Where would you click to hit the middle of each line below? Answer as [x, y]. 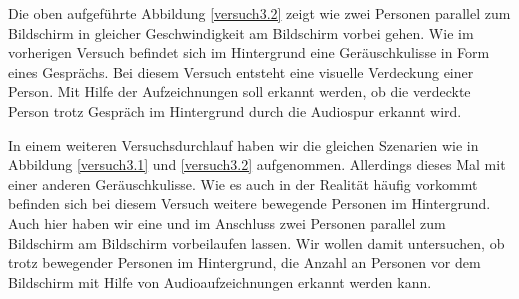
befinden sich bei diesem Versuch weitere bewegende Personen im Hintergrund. [249, 203]
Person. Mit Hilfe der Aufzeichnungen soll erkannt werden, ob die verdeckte [239, 91]
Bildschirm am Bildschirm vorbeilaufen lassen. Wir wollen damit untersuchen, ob [256, 242]
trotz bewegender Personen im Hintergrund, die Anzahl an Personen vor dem [244, 262]
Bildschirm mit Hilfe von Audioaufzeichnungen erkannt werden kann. [220, 281]
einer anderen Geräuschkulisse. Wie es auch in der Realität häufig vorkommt [243, 183]
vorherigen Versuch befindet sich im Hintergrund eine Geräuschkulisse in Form [249, 52]
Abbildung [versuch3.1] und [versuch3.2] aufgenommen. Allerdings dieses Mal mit [257, 164]
